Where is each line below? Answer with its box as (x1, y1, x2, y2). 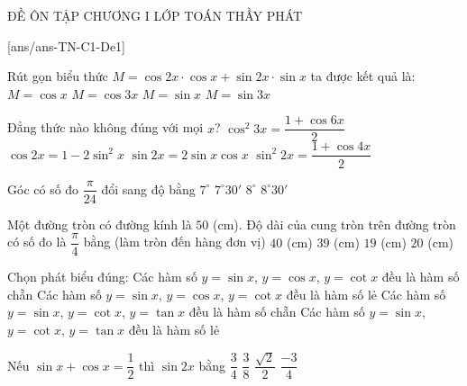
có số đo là (7, 232, 67, 251)
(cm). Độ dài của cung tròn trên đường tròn (212, 214, 456, 233)
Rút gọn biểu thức (7, 67, 108, 85)
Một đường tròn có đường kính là (7, 214, 192, 233)
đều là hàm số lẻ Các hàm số (286, 284, 446, 303)
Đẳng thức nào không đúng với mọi (7, 118, 204, 137)
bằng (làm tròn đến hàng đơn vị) (83, 232, 266, 251)
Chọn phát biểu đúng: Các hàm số (7, 267, 197, 286)
